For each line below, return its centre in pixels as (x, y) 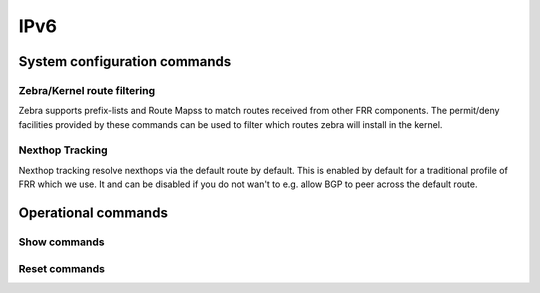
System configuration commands (125, 61)
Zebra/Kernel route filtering (87, 90)
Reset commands (61, 268)
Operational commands (93, 213)
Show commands (61, 242)
